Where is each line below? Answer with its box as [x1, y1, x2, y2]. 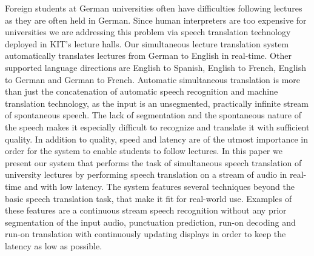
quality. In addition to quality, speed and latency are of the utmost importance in [5, 132, 309, 145]
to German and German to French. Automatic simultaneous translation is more [5, 73, 301, 86]
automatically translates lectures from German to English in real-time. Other [5, 49, 292, 62]
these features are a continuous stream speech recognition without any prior [5, 204, 287, 217]
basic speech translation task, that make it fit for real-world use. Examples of [5, 192, 292, 204]
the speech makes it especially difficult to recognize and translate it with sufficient [5, 120, 310, 133]
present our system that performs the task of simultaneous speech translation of [5, 156, 302, 169]
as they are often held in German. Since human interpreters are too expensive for [5, 13, 307, 26]
